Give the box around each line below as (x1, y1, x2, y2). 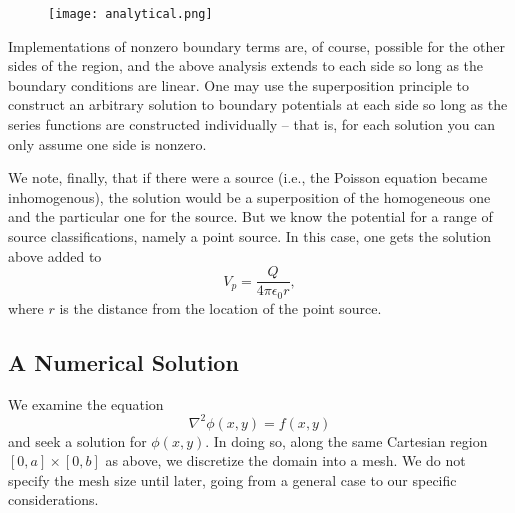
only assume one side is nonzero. (8, 133, 207, 154)
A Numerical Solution (8, 346, 239, 377)
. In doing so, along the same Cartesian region (205, 430, 488, 451)
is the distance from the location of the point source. (59, 297, 382, 318)
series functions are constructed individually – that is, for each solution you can (8, 114, 496, 135)
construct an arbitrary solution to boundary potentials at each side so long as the (8, 94, 508, 115)
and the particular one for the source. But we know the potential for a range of (8, 206, 493, 227)
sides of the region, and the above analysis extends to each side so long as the (8, 55, 484, 76)
